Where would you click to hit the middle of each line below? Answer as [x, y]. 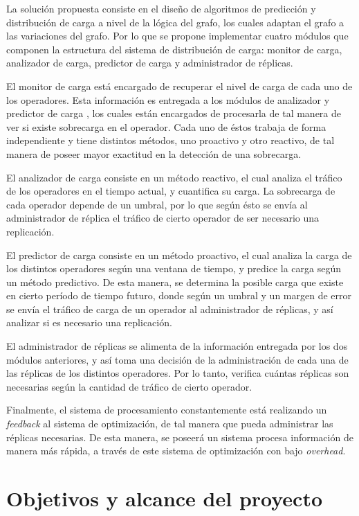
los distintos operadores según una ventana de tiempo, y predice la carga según [174, 268]
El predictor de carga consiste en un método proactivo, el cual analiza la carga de [179, 255]
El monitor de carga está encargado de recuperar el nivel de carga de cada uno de [179, 86]
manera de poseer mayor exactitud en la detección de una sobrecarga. [154, 153]
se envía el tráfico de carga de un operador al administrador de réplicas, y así [170, 309]
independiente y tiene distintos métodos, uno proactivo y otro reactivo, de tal [171, 140]
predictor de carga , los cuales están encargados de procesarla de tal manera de [174, 113]
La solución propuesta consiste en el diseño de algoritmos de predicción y [161, 8]
